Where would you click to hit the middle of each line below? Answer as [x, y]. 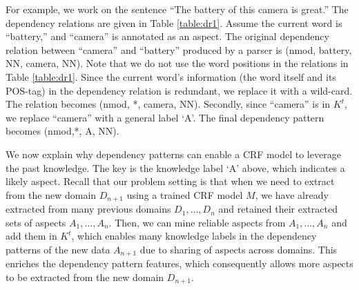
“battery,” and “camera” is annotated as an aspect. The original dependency [167, 36]
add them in [31, 236]
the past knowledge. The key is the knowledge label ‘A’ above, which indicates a [175, 167]
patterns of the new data [58, 249]
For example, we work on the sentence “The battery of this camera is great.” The [177, 9]
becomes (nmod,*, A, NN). [62, 131]
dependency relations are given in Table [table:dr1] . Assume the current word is [174, 22]
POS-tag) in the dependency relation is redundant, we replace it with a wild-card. [179, 90]
